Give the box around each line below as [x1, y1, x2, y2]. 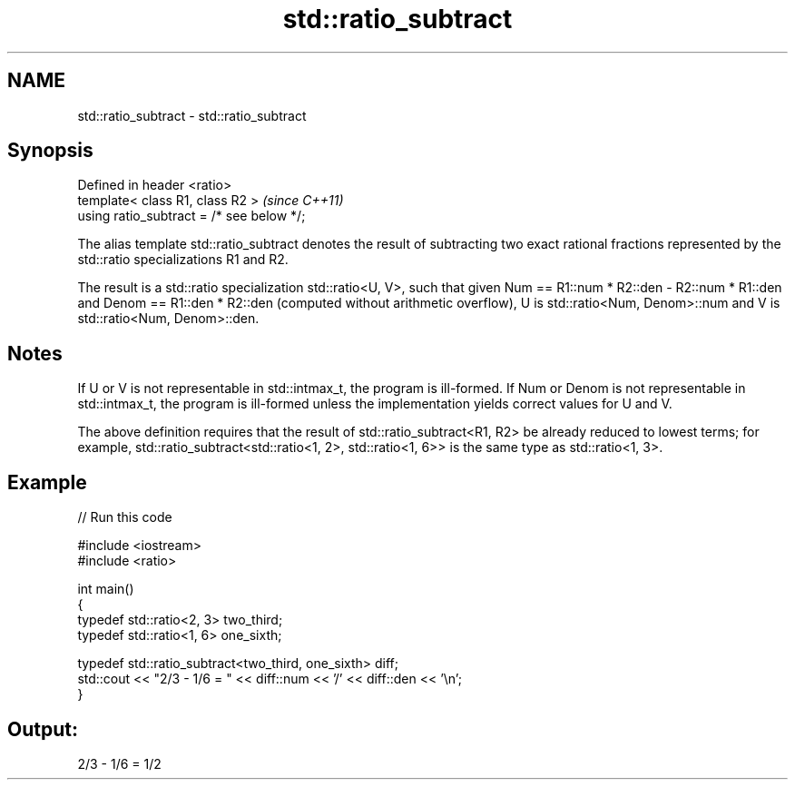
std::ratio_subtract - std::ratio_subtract [77, 107, 307, 123]
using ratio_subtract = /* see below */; [77, 208, 306, 224]
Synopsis [7, 139, 93, 162]
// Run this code [77, 509, 172, 526]
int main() [77, 581, 134, 597]
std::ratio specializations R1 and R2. [77, 251, 289, 268]
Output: [7, 717, 78, 741]
